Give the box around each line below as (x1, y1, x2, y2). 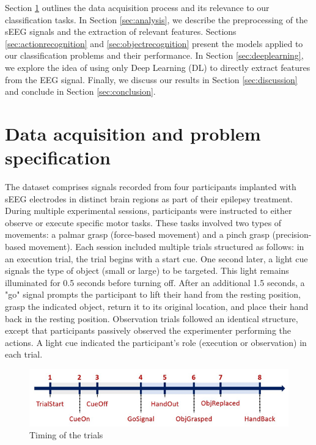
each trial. (5, 348, 43, 361)
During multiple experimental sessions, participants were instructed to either (5, 204, 292, 217)
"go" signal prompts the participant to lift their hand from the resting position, (5, 288, 301, 301)
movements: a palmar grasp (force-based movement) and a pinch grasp (5, 228, 270, 241)
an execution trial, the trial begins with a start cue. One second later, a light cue (5, 252, 308, 265)
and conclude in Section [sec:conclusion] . (5, 85, 156, 98)
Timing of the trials (29, 428, 103, 441)
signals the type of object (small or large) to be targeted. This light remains (5, 264, 289, 277)
